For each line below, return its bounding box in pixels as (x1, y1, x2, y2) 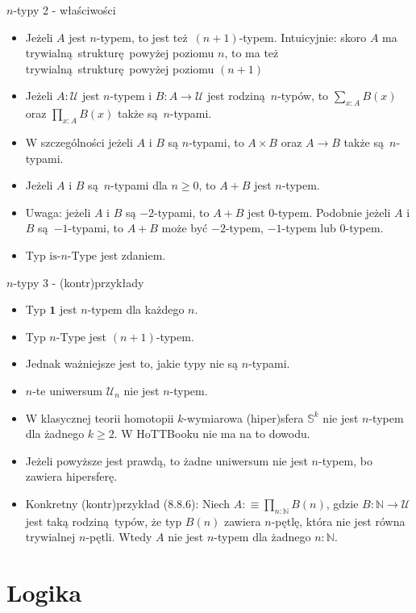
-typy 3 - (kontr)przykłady (13, 273, 144, 290)
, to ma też (224, 44, 279, 61)
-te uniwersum (32, 382, 103, 398)
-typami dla (110, 177, 168, 194)
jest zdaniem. (100, 246, 166, 263)
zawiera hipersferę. (25, 468, 118, 485)
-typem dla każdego (87, 301, 185, 318)
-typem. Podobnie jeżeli (274, 203, 391, 220)
